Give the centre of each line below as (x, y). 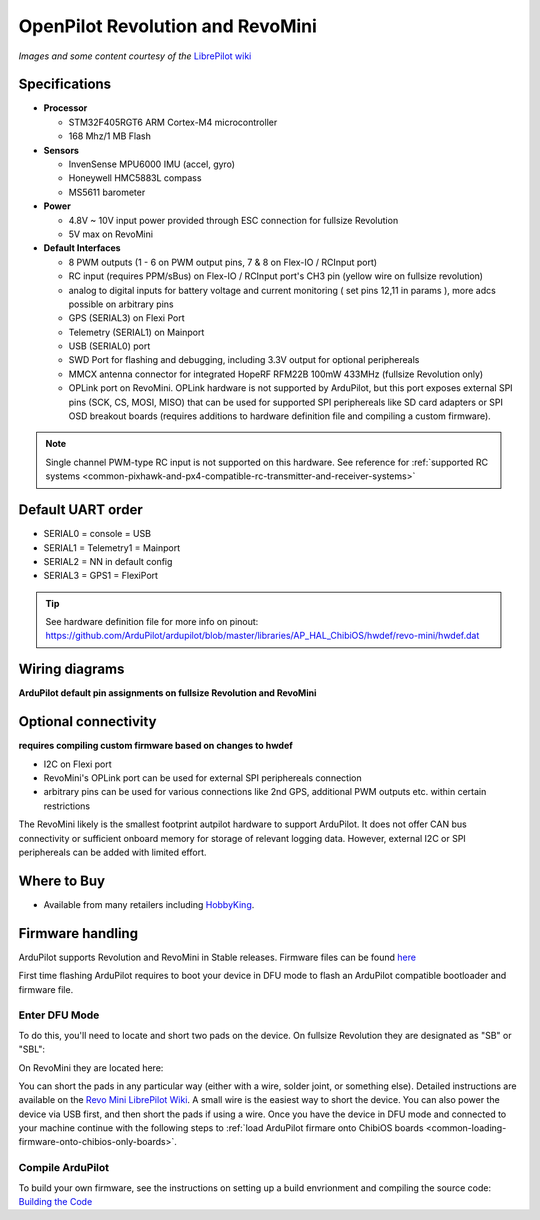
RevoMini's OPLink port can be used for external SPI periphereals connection (202, 778)
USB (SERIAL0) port (109, 346)
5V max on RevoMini (111, 234)
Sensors (61, 150)
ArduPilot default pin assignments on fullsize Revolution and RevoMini (167, 693)
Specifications (65, 84)
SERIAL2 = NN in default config (108, 561)
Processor (65, 108)
